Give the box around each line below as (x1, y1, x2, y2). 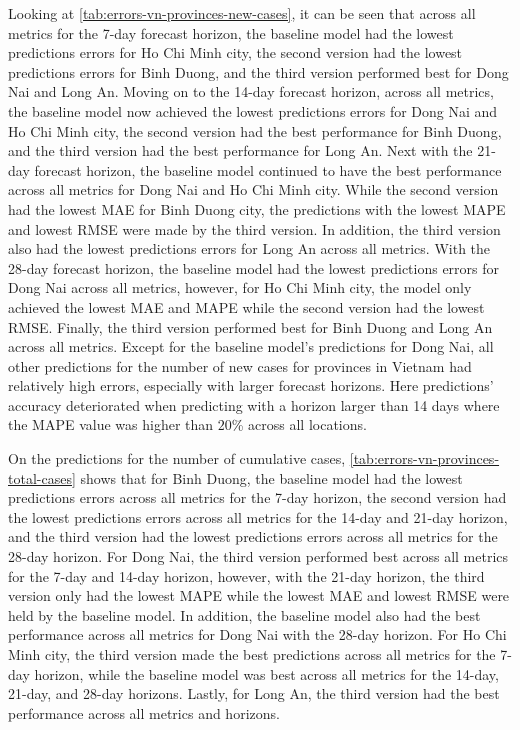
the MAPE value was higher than (8, 414, 214, 435)
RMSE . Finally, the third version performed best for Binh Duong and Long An (8, 316, 493, 337)
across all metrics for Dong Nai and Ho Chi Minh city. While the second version (8, 179, 499, 200)
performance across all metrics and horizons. (8, 702, 280, 723)
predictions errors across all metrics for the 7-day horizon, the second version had (8, 487, 507, 508)
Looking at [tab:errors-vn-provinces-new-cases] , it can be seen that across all (8, 3, 476, 23)
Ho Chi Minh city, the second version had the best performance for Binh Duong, (8, 120, 502, 141)
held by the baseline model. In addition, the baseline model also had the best (8, 604, 481, 625)
